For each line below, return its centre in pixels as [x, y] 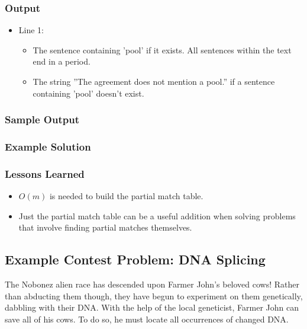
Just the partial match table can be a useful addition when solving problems [157, 215]
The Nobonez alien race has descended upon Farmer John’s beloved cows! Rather [152, 284]
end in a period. [62, 61]
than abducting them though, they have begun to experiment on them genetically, [154, 296]
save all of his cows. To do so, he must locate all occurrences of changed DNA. [147, 319]
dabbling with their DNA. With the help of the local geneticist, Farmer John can [152, 307]
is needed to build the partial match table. [126, 196]
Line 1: [31, 30]
